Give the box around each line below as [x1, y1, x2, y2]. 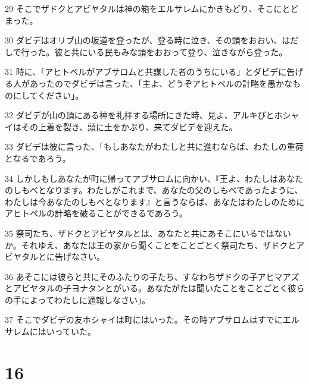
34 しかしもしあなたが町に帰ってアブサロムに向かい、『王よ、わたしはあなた [5, 172, 303, 184]
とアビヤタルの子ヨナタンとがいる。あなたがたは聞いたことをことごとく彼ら [5, 282, 305, 294]
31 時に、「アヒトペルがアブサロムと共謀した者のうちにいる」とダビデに [5, 65, 287, 78]
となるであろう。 [5, 152, 71, 164]
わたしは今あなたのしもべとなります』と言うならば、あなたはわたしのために [5, 195, 305, 207]
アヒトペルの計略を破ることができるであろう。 [5, 207, 188, 219]
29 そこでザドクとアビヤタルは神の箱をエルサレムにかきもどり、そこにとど [5, 2, 299, 14]
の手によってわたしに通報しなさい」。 [5, 293, 150, 306]
